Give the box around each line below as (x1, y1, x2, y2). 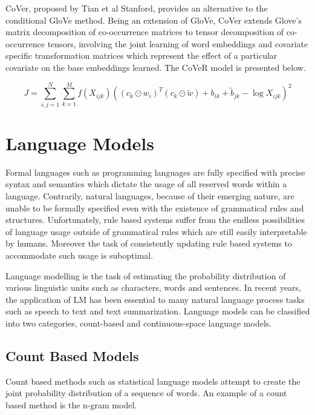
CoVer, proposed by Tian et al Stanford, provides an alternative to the (5, 2, 268, 14)
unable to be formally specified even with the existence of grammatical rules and (5, 201, 304, 214)
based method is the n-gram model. (5, 398, 137, 411)
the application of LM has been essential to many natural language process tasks (5, 293, 305, 305)
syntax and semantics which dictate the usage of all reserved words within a (5, 178, 287, 190)
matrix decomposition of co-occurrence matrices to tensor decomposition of (5, 25, 284, 38)
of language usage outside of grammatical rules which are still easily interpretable (5, 225, 307, 237)
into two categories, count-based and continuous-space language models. (5, 316, 272, 329)
